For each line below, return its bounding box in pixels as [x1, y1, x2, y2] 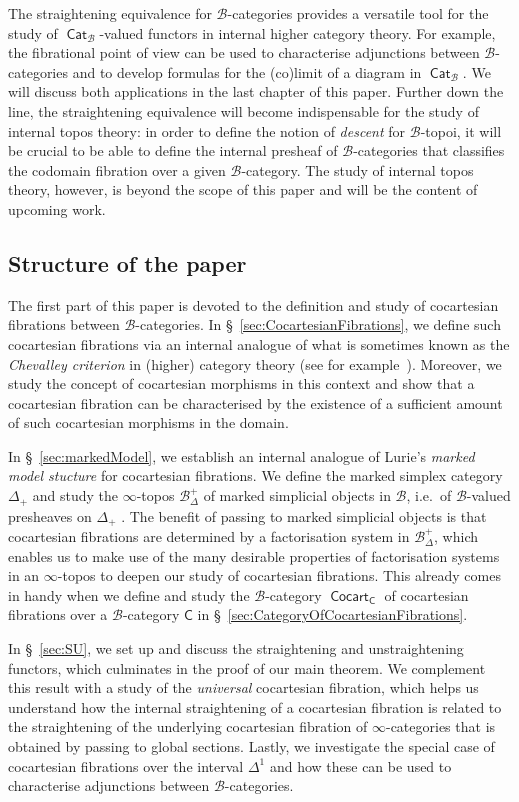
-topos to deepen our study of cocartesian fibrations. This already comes [57, 565, 501, 586]
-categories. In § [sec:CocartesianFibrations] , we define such [135, 314, 501, 335]
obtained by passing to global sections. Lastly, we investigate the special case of [8, 735, 495, 756]
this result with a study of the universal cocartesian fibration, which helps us [8, 677, 479, 698]
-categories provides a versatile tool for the [227, 3, 489, 23]
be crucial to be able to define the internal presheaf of [8, 140, 338, 161]
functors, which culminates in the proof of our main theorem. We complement [8, 657, 486, 678]
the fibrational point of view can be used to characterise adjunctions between [8, 42, 480, 63]
